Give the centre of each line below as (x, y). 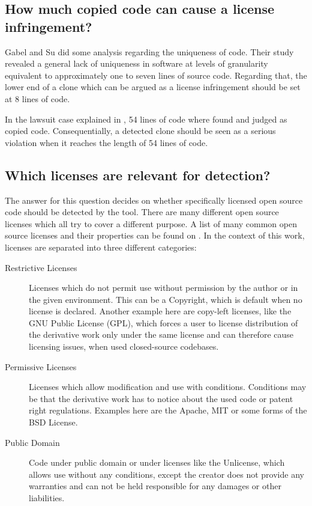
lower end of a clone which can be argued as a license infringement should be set (153, 87)
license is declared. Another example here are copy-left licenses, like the (160, 311)
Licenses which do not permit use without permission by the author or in (163, 288)
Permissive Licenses (41, 366)
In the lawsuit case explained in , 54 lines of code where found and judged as (146, 119)
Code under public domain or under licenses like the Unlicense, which (157, 462)
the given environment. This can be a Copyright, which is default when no (166, 299)
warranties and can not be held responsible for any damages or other (155, 486)
